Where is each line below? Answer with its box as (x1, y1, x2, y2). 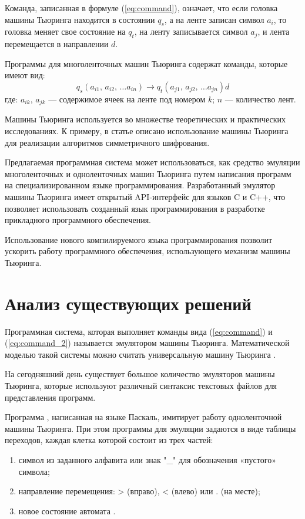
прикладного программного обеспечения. (5, 214, 152, 226)
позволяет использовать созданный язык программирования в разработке (5, 202, 265, 214)
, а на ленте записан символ (164, 13, 264, 25)
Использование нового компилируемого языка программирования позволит (5, 233, 273, 245)
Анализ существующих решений (5, 291, 252, 315)
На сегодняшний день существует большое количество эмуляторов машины (5, 368, 275, 380)
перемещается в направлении (5, 38, 109, 50)
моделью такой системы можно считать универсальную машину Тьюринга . (5, 348, 276, 360)
